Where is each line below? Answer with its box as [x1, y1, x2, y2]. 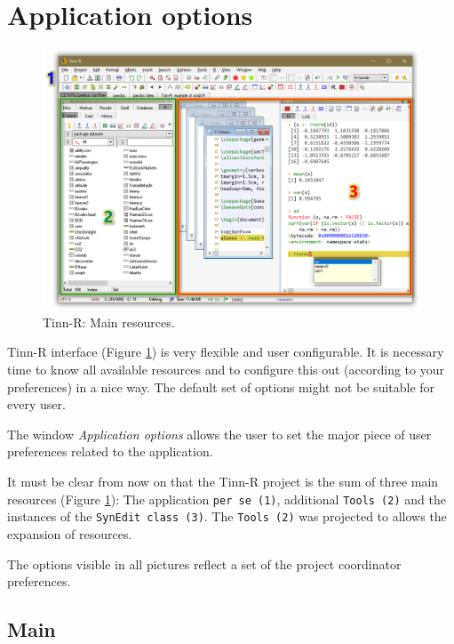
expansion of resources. [7, 524, 132, 543]
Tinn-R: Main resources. [43, 312, 175, 331]
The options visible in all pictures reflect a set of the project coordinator [7, 554, 402, 573]
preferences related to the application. [7, 442, 213, 461]
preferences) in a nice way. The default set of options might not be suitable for [7, 377, 435, 396]
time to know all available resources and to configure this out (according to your [7, 360, 444, 379]
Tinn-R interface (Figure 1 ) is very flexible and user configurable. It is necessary [7, 342, 444, 361]
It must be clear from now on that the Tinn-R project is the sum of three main [7, 472, 439, 491]
